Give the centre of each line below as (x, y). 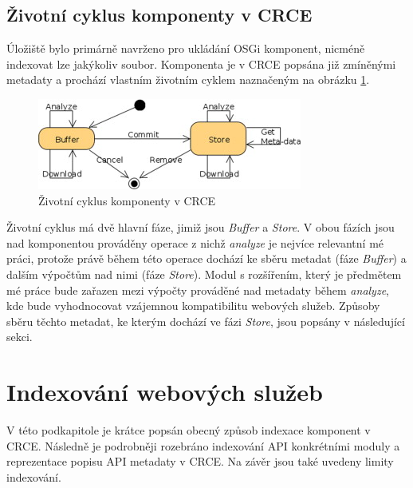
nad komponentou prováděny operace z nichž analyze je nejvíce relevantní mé (195, 242)
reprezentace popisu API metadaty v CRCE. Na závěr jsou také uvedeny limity (200, 461)
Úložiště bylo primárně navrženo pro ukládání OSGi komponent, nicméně (186, 48)
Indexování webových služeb (165, 392)
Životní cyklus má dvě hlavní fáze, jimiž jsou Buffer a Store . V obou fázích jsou (201, 227)
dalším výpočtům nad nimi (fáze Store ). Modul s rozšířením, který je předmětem (204, 274)
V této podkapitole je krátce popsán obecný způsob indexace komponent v (189, 430)
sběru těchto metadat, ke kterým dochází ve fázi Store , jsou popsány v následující (206, 321)
